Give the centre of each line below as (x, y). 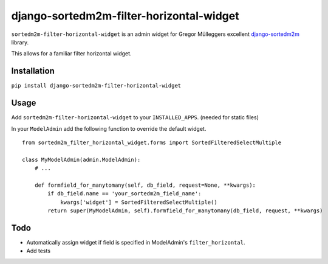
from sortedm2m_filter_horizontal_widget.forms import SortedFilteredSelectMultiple (152, 142)
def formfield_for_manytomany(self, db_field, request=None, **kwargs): (145, 185)
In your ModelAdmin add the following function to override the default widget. (109, 128)
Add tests (39, 251)
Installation (33, 71)
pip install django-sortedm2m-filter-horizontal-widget (96, 86)
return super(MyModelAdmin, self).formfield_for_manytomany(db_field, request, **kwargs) (185, 211)
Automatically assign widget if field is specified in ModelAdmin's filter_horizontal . (136, 242)
